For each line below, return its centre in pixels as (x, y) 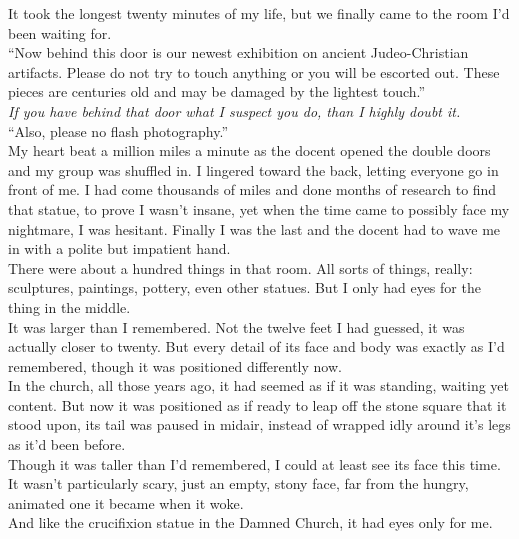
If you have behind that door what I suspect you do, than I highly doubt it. (234, 110)
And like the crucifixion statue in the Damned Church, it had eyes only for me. (250, 522)
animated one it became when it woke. (126, 502)
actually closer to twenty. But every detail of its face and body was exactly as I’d (256, 346)
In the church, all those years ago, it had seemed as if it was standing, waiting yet (258, 385)
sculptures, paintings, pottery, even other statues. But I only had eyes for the (244, 287)
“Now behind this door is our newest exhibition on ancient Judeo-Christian (238, 52)
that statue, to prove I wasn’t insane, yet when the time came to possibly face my (259, 208)
